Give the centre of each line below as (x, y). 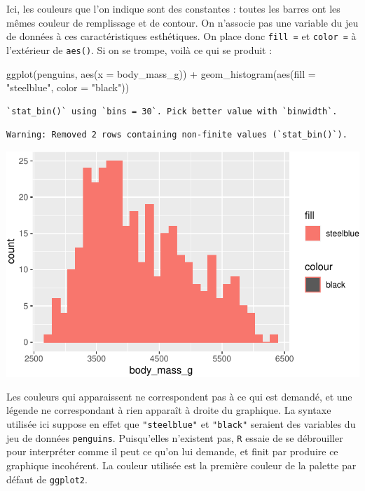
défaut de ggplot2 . (47, 479)
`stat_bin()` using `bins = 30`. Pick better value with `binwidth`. (172, 111)
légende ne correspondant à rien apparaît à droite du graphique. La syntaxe (169, 410)
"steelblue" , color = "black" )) (68, 87)
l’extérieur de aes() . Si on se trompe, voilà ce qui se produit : (139, 49)
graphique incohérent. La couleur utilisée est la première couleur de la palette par (181, 465)
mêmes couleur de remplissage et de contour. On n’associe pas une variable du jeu (182, 22)
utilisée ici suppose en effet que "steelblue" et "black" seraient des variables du (181, 424)
